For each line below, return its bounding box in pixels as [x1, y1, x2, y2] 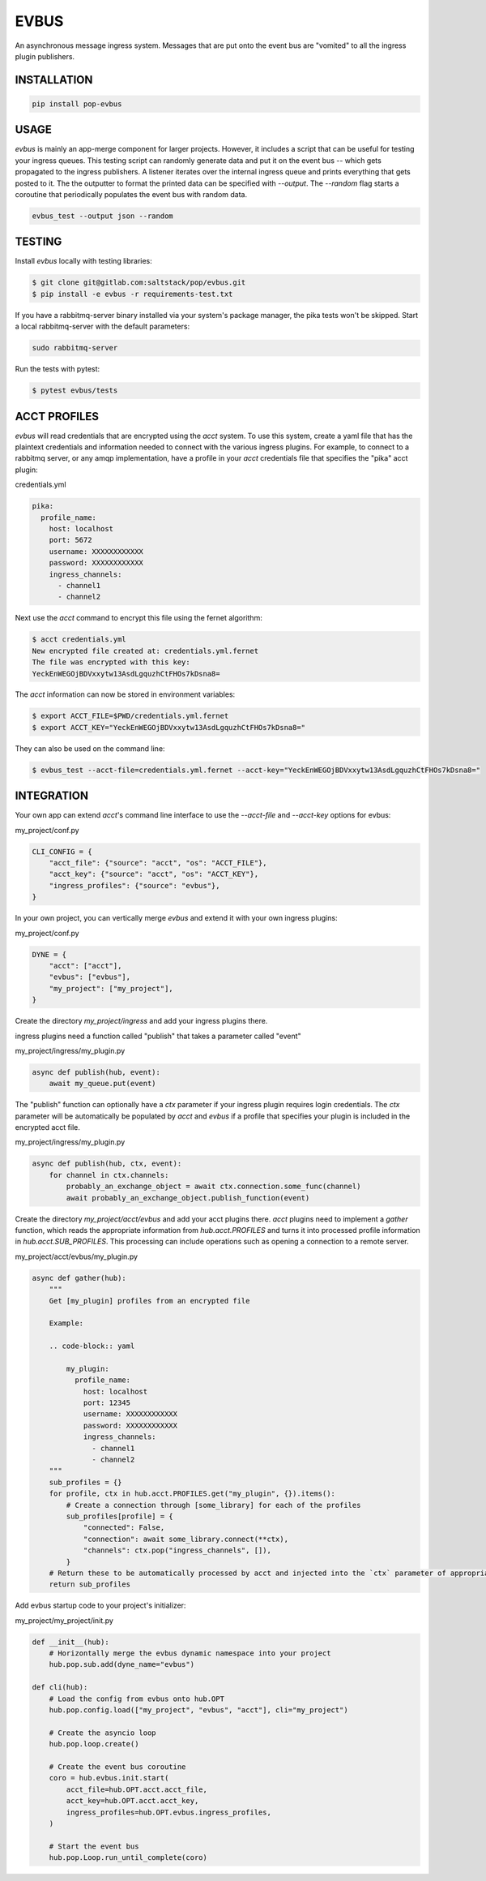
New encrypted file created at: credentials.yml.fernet [32, 646, 259, 655]
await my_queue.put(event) [49, 1079, 157, 1089]
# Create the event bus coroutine [49, 1762, 186, 1771]
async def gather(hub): [32, 1273, 127, 1282]
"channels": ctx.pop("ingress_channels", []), [83, 1546, 271, 1555]
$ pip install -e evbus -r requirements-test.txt [32, 289, 233, 298]
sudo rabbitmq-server [32, 343, 118, 353]
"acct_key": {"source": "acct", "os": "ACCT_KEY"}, [49, 870, 259, 879]
